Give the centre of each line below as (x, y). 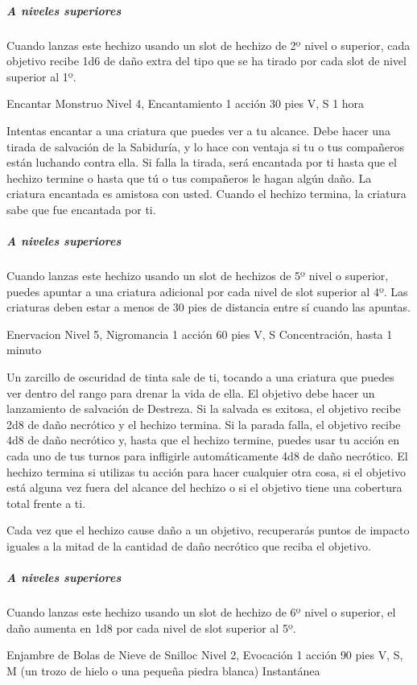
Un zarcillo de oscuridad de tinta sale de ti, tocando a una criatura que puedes (200, 377)
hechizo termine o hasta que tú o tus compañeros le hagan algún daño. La (189, 177)
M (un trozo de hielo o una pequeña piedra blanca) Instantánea (163, 670)
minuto (24, 350)
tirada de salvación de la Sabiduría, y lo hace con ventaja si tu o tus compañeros (205, 146)
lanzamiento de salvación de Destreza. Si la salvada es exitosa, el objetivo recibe (204, 409)
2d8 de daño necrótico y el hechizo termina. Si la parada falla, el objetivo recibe (204, 424)
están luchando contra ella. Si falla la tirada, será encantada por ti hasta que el (202, 162)
